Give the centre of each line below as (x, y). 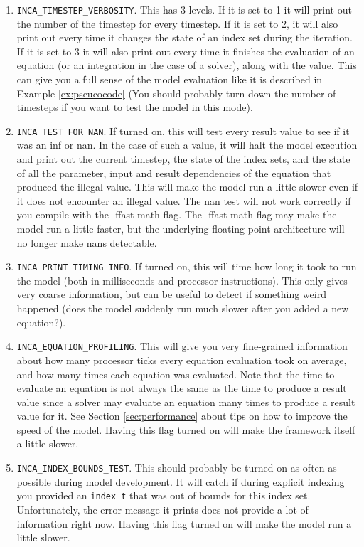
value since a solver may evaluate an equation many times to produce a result (186, 402)
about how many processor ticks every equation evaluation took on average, (182, 360)
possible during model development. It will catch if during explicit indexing (181, 481)
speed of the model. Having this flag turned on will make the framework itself (186, 429)
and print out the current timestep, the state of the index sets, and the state (183, 159)
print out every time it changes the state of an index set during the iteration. (184, 37)
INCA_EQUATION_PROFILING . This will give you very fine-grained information (182, 346)
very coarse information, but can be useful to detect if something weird (171, 294)
